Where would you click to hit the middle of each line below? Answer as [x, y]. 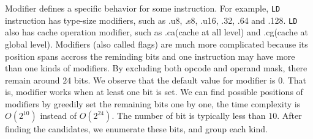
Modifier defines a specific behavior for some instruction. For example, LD [143, 8]
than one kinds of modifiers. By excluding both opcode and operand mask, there [156, 68]
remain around [32, 80]
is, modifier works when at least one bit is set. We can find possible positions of [154, 92]
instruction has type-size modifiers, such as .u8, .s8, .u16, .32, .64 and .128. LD [151, 20]
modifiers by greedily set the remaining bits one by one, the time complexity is [153, 103]
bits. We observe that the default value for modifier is [175, 80]
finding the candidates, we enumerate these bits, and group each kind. [136, 129]
